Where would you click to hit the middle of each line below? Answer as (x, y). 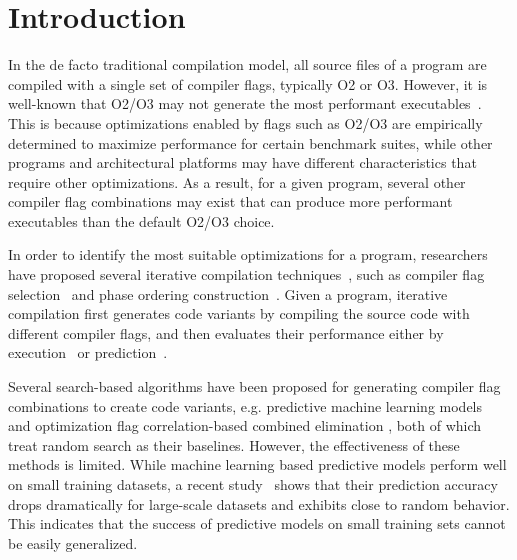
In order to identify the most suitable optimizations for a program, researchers (248, 254)
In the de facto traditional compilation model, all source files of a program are (247, 64)
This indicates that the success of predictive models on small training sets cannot (257, 523)
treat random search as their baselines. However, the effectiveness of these (234, 444)
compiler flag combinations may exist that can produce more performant (230, 201)
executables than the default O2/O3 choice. (141, 220)
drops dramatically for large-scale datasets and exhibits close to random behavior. (259, 503)
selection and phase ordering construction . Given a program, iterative (228, 293)
